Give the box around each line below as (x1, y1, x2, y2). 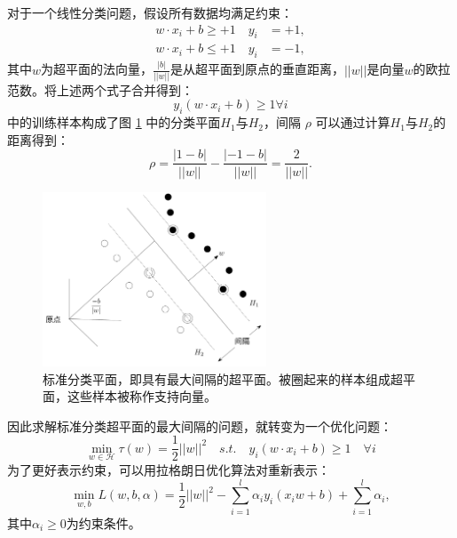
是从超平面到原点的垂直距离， (169, 60, 344, 78)
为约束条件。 (66, 513, 141, 532)
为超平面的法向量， (41, 60, 154, 78)
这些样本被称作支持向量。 (67, 387, 217, 406)
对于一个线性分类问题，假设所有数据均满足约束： (7, 4, 293, 21)
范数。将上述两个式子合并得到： (7, 80, 193, 99)
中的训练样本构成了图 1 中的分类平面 (7, 113, 221, 132)
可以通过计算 (315, 113, 390, 132)
